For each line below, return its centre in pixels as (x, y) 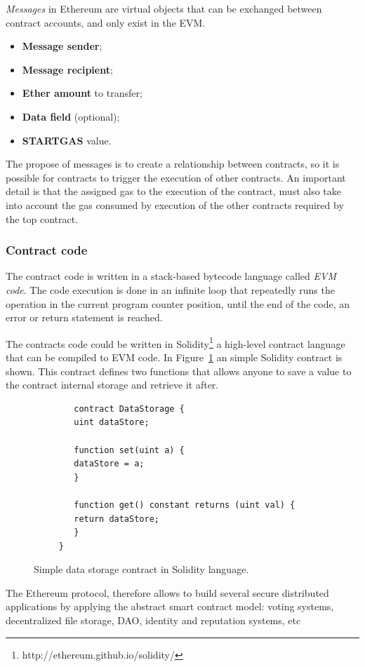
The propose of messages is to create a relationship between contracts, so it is (173, 164)
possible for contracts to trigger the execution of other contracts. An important (176, 177)
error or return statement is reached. (84, 317)
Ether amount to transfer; (82, 93)
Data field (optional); (71, 116)
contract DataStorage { (129, 409)
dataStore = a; (109, 464)
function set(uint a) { (129, 450)
